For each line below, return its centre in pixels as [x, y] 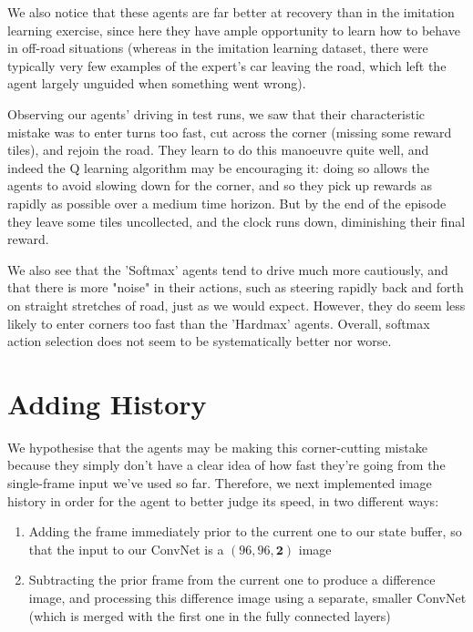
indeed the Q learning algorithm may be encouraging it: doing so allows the [219, 167]
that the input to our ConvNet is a [126, 549]
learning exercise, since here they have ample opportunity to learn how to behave [234, 30]
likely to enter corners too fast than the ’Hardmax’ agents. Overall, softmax [219, 323]
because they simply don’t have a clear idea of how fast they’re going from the [226, 465]
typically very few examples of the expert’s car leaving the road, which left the [227, 65]
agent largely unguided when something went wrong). [157, 83]
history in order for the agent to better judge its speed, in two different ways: [223, 500]
